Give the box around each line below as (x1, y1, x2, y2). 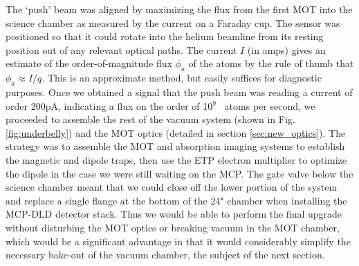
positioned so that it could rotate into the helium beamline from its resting (6, 29, 324, 44)
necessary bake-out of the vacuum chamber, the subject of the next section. (6, 247, 325, 262)
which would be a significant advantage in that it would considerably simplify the (6, 234, 351, 248)
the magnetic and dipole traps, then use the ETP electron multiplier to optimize (6, 152, 347, 167)
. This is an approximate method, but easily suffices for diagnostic (42, 70, 322, 85)
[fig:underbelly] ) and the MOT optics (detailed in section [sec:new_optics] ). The (6, 125, 346, 140)
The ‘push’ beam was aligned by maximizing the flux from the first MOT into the (6, 2, 353, 16)
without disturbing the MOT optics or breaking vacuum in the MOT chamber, (6, 220, 340, 234)
